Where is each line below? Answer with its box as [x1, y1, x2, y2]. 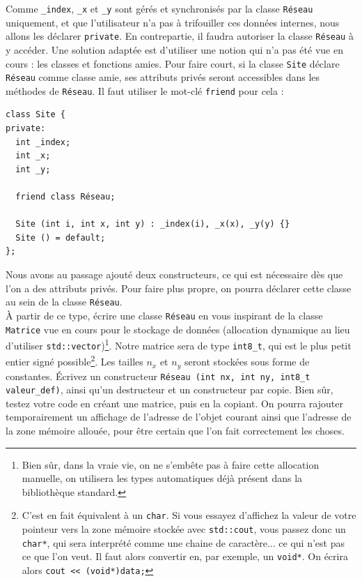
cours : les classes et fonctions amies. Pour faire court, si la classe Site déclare [6, 56, 340, 70]
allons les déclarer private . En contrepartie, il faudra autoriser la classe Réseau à [6, 29, 354, 43]
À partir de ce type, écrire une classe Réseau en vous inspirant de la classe [6, 308, 323, 322]
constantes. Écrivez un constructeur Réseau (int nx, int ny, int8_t [6, 368, 310, 383]
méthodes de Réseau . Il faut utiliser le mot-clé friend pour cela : [6, 83, 284, 98]
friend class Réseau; [15, 192, 116, 202]
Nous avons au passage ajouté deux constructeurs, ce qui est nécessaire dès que [6, 267, 343, 281]
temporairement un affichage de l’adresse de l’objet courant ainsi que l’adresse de [6, 409, 352, 424]
